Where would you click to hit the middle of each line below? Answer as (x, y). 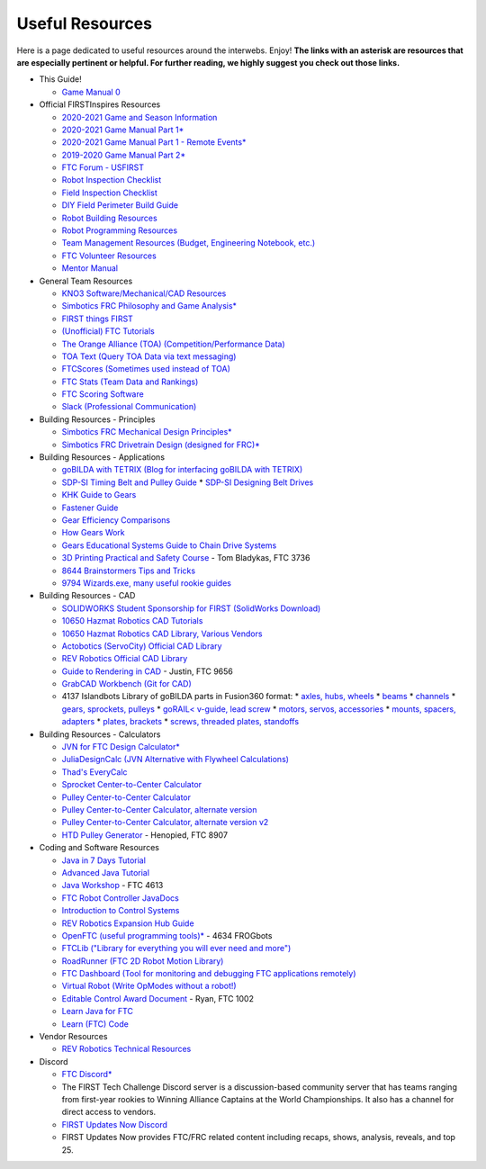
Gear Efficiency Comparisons (116, 520)
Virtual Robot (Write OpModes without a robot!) (149, 986)
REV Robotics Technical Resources (126, 1049)
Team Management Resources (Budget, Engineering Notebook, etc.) (189, 243)
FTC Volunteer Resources (109, 256)
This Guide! (60, 79)
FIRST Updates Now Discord (115, 1124)
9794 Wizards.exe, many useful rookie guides (146, 583)
